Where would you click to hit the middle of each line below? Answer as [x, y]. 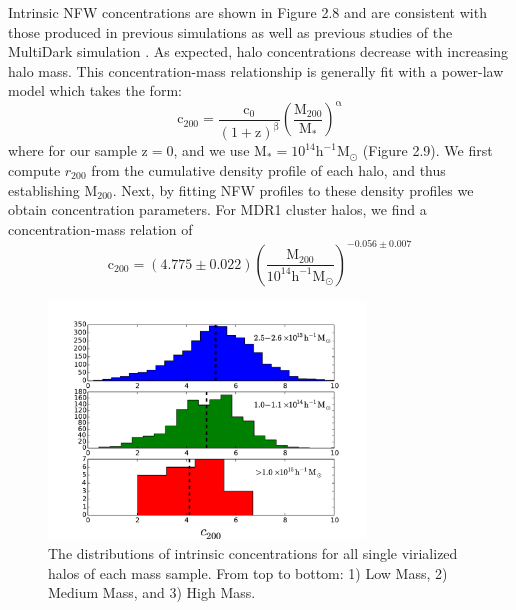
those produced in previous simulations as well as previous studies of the [230, 31]
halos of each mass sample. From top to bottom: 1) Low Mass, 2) [248, 572]
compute [34, 170]
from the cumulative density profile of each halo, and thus [268, 170]
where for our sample [72, 150]
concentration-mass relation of [100, 228]
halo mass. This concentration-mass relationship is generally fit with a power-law [256, 70]
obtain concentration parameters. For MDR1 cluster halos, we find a [217, 209]
